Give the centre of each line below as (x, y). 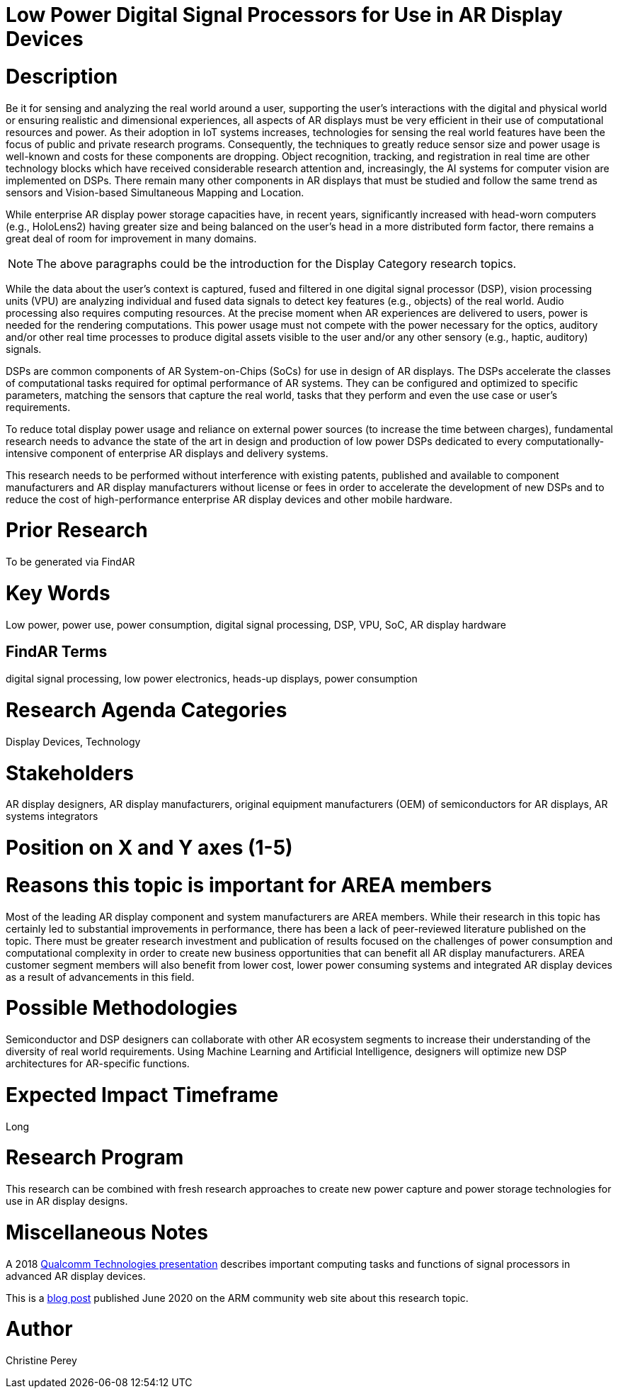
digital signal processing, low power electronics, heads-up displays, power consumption (212, 679)
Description (62, 76)
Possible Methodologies (122, 1008)
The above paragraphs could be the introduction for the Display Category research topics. (276, 263)
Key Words (58, 593)
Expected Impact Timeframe (142, 1095)
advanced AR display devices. (76, 1276)
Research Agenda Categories (147, 710)
